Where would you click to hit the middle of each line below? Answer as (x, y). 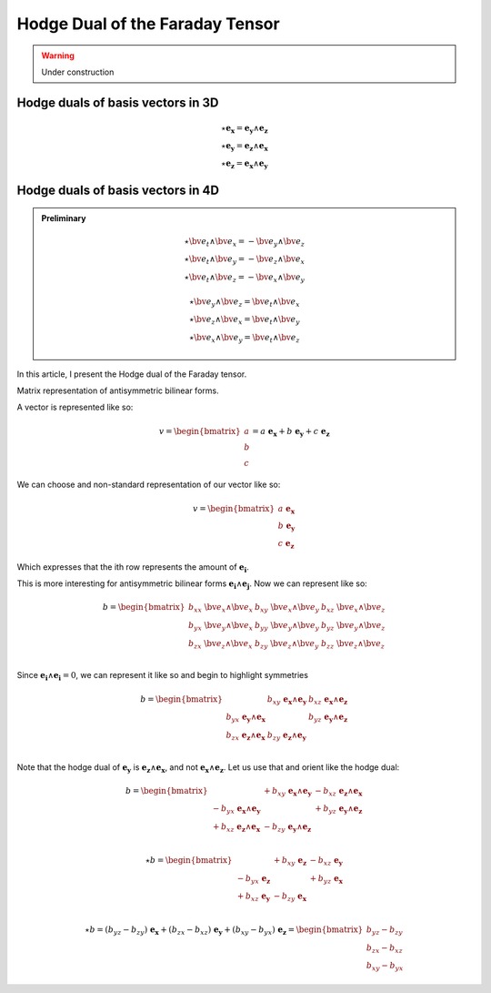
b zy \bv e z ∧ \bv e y (287, 644)
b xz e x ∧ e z (328, 700)
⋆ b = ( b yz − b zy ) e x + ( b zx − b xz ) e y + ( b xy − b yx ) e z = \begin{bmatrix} (224, 930)
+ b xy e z (290, 861)
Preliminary (64, 218)
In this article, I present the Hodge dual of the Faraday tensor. (132, 374)
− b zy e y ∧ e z (288, 828)
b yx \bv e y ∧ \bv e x (220, 626)
